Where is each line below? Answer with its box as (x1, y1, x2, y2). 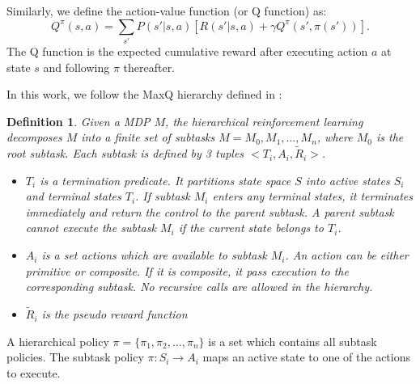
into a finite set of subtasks (81, 129, 215, 146)
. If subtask (135, 188, 190, 205)
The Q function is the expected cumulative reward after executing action (6, 42, 368, 59)
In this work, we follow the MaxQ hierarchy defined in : (6, 86, 282, 103)
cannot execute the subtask (25, 219, 156, 236)
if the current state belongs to (178, 219, 324, 236)
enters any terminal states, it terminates (212, 188, 413, 205)
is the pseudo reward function (41, 306, 188, 323)
